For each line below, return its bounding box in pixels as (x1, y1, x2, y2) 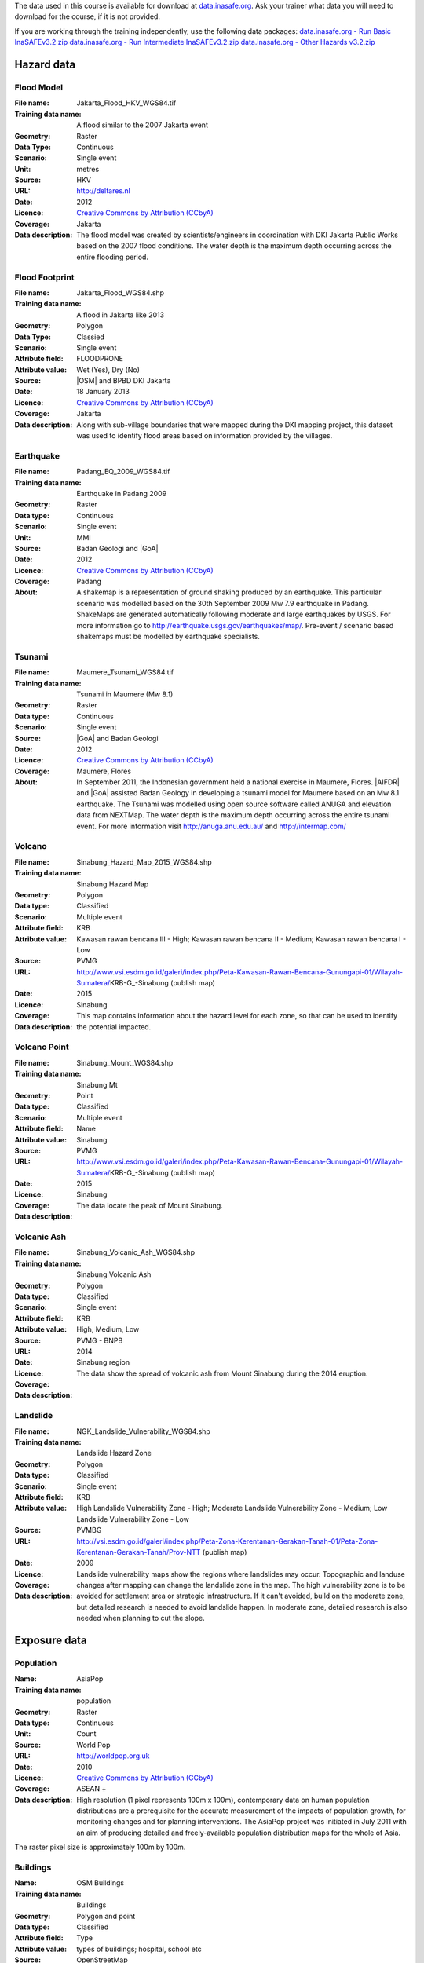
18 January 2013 (76, 387, 130, 397)
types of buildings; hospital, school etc (76, 1944, 202, 1954)
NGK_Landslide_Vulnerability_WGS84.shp (76, 1426, 211, 1436)
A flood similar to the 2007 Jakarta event (76, 120, 208, 130)
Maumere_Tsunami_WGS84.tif (76, 667, 174, 677)
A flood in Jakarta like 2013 (76, 310, 165, 320)
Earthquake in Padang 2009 (76, 488, 167, 498)
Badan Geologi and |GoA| (76, 543, 159, 553)
